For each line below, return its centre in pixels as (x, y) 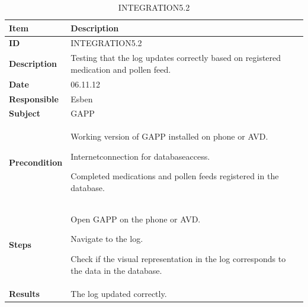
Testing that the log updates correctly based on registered (176, 58)
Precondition (36, 162)
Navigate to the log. (107, 239)
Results (24, 293)
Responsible (34, 98)
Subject (25, 113)
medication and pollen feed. (121, 69)
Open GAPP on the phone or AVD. (136, 219)
